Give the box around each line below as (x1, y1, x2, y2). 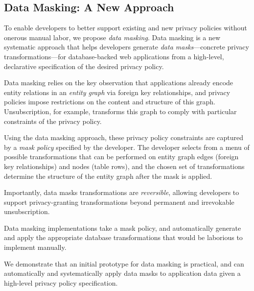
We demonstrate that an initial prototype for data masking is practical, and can (4, 258, 244, 268)
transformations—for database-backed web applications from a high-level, (4, 51, 224, 61)
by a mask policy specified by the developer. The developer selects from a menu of (4, 142, 250, 152)
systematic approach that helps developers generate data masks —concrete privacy (4, 42, 249, 52)
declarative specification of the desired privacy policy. (4, 61, 164, 71)
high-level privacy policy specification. (4, 277, 118, 288)
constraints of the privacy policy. (4, 116, 102, 126)
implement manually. (4, 242, 67, 252)
